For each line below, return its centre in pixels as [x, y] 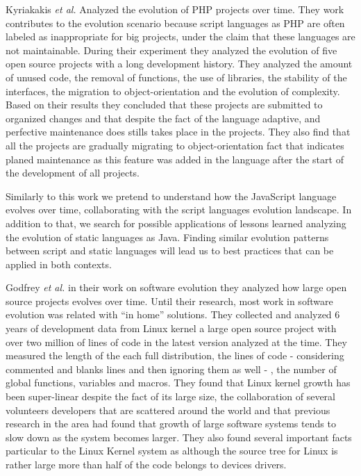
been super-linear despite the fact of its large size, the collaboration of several [171, 396]
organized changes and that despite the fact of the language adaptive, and [163, 118]
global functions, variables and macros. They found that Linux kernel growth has [178, 383]
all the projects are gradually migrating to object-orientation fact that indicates [175, 145]
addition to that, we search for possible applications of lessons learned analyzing [176, 223]
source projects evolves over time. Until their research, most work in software [169, 301]
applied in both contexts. [59, 264]
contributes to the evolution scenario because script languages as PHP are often [175, 23]
